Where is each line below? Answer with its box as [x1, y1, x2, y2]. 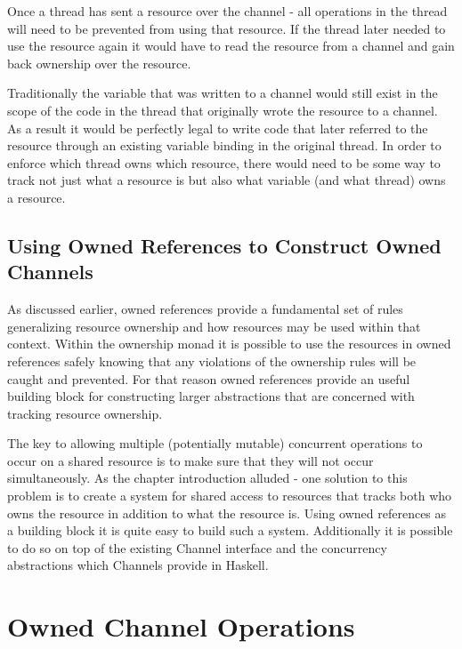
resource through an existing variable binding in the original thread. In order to [7, 136, 442, 155]
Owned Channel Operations [7, 608, 355, 645]
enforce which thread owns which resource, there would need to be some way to [7, 153, 441, 172]
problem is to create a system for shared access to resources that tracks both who [7, 486, 452, 505]
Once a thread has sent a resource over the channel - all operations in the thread [7, 2, 448, 20]
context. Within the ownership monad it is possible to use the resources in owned [7, 334, 451, 353]
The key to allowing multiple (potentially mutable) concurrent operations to [7, 434, 423, 453]
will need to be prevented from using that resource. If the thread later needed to [7, 19, 446, 37]
